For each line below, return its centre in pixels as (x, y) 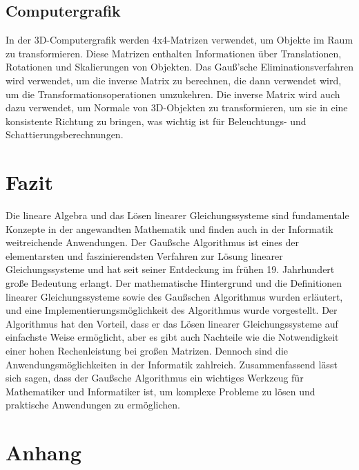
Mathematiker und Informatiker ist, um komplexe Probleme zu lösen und (161, 391)
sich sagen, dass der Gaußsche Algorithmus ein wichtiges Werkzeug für (155, 378)
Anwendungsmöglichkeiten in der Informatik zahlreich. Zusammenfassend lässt (172, 364)
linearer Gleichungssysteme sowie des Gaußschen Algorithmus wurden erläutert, (174, 296)
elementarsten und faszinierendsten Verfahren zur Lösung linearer (144, 255)
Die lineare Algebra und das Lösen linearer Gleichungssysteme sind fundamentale (177, 215)
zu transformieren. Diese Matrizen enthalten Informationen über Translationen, (174, 53)
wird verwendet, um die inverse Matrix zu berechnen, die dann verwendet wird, (174, 80)
